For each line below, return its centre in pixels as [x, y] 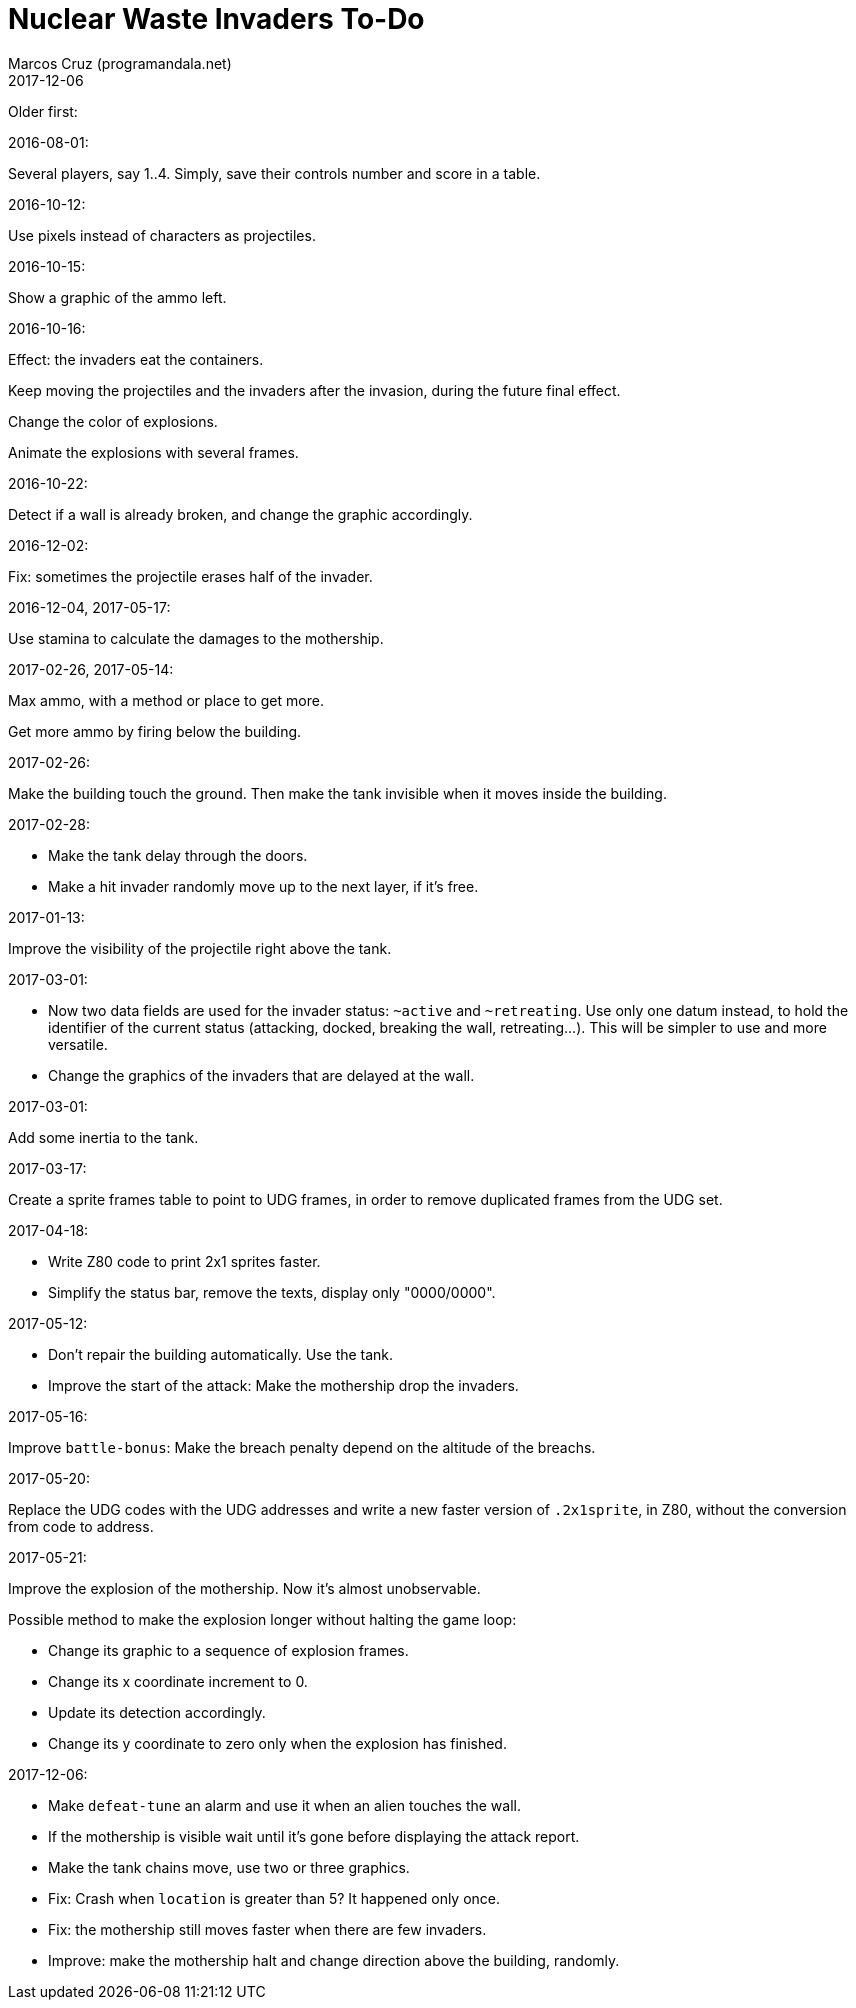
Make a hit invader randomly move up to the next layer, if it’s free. [263, 886]
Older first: [43, 111]
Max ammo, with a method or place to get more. [166, 700]
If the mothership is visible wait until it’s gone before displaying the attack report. [314, 1836]
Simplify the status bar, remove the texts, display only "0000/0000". [272, 1292]
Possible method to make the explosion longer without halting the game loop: [262, 1619]
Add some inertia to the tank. [103, 1137]
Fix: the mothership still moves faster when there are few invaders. [267, 1929]
